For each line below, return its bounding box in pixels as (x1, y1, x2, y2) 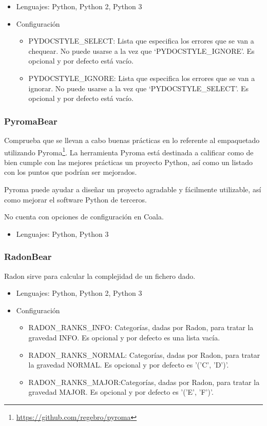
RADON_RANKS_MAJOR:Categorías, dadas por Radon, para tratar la (28, 376, 260, 387)
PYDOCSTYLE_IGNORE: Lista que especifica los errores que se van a (28, 72, 255, 83)
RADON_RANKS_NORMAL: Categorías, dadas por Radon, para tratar (28, 349, 260, 360)
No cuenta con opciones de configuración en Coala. (4, 211, 164, 222)
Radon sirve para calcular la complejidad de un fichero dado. (4, 270, 196, 281)
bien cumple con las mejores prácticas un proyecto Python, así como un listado (4, 156, 253, 167)
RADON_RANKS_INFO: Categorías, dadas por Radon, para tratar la (28, 322, 254, 333)
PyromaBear (4, 114, 58, 127)
